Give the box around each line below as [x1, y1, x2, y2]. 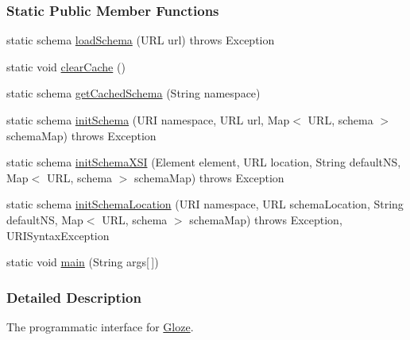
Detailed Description [6, 287, 141, 307]
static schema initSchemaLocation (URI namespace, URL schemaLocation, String [6, 196, 404, 212]
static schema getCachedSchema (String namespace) [6, 85, 261, 101]
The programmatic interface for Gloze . [6, 318, 194, 334]
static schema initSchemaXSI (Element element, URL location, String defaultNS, [6, 154, 401, 170]
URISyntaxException [6, 227, 110, 243]
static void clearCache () [6, 58, 126, 74]
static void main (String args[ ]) [6, 254, 159, 270]
